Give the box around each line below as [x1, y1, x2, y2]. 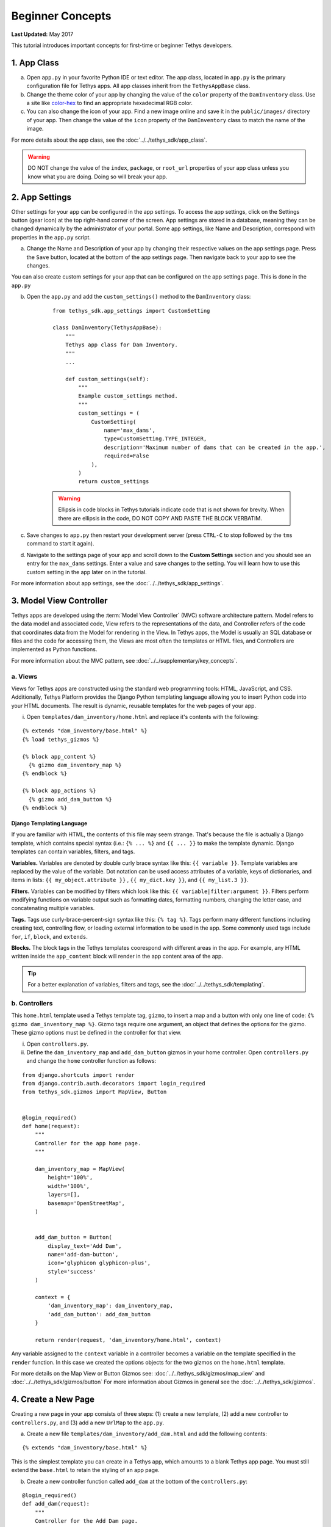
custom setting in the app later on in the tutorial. [26, 568, 148, 575]
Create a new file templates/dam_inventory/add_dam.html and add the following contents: [26, 1430, 268, 1438]
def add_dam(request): [22, 1500, 90, 1507]
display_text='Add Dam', [48, 1242, 122, 1249]
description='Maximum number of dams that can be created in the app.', [104, 443, 326, 451]
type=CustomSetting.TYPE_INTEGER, [104, 436, 207, 442]
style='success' [48, 1268, 96, 1275]
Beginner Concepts [11, 9, 112, 23]
